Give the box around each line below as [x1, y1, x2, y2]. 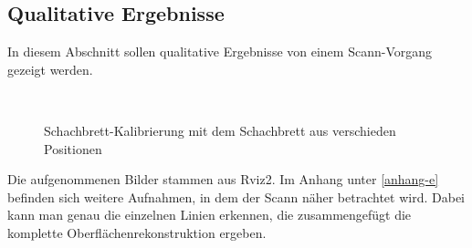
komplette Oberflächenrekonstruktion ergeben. [7, 222, 267, 242]
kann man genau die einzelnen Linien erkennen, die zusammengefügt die [7, 205, 412, 224]
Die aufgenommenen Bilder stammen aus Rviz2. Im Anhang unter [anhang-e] [7, 170, 439, 189]
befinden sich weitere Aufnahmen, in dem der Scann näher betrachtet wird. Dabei [7, 187, 465, 206]
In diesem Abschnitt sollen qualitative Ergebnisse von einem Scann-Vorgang [7, 42, 432, 61]
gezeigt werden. [7, 59, 93, 78]
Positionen [44, 139, 102, 158]
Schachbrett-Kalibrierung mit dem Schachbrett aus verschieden [44, 120, 396, 139]
